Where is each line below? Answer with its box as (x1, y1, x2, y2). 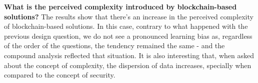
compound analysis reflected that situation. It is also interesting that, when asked (4, 50, 254, 60)
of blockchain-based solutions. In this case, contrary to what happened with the (4, 21, 248, 31)
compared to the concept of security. (4, 70, 115, 80)
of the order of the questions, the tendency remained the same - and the (4, 40, 225, 51)
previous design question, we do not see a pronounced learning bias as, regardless (4, 30, 252, 41)
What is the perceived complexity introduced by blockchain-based (4, 1, 237, 11)
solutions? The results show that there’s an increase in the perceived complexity (4, 11, 253, 21)
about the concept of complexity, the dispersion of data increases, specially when (4, 60, 251, 70)
